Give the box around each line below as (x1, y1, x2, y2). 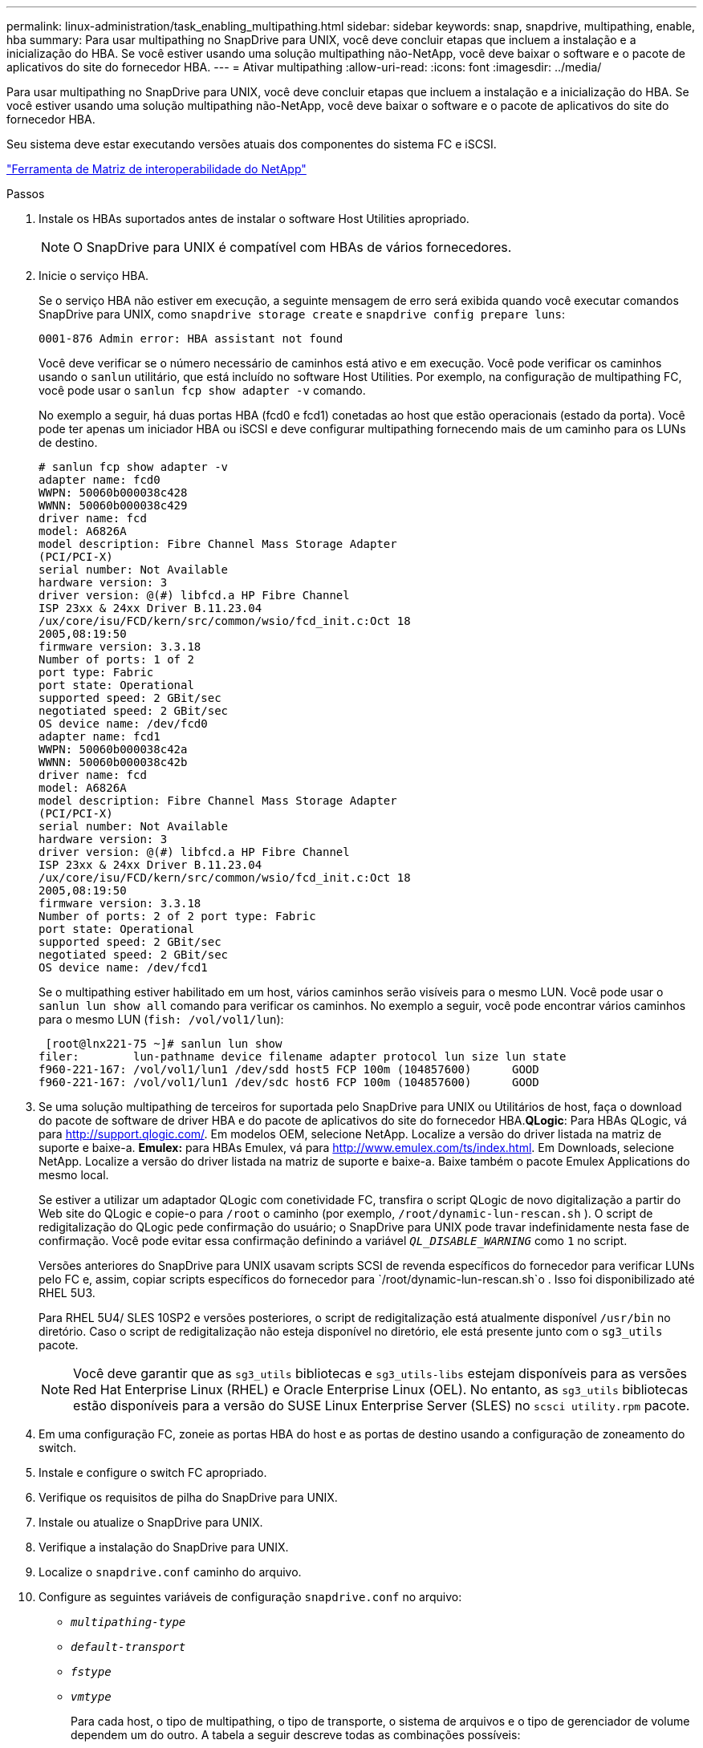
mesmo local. (39, 1168, 109, 1182)
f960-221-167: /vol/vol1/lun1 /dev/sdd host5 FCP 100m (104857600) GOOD (39, 1063, 539, 1076)
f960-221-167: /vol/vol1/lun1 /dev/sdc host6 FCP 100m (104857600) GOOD (39, 1076, 539, 1089)
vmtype (71, 1690, 112, 1703)
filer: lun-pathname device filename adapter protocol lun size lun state (39, 1050, 567, 1063)
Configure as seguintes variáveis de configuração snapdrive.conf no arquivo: (39, 1590, 462, 1604)
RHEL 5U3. (39, 1286, 95, 1300)
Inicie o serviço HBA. (39, 269, 149, 282)
